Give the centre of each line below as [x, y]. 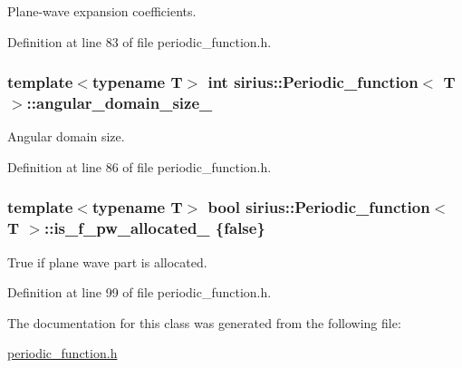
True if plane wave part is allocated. [107, 261]
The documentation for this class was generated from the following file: [204, 322]
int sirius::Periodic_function [313, 82]
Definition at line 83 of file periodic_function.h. [140, 41]
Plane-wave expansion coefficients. [102, 11]
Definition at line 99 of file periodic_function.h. [140, 292]
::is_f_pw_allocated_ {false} [154, 228]
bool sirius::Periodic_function [319, 207]
